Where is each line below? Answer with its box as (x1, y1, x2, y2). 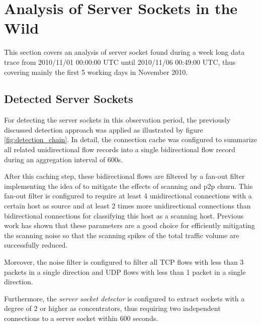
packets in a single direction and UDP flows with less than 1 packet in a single (4, 266, 246, 277)
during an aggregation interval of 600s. (4, 154, 123, 164)
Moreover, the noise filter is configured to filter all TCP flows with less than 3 (4, 257, 244, 267)
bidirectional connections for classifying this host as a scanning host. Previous (4, 210, 244, 221)
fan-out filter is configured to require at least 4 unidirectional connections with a (4, 190, 252, 201)
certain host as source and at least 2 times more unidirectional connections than (4, 200, 251, 211)
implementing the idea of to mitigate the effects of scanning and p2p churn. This (4, 180, 253, 191)
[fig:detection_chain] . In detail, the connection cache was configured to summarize (4, 134, 257, 145)
